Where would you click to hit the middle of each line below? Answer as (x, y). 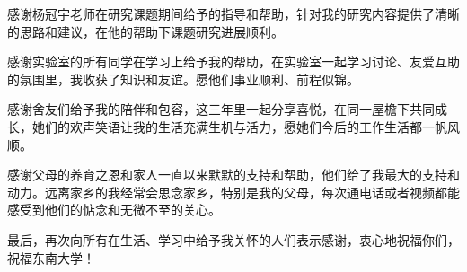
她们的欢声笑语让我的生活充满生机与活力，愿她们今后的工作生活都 (227, 126)
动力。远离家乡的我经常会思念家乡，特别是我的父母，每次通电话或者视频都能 (233, 192)
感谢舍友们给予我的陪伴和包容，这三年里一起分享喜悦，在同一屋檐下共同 (221, 109)
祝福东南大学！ (51, 257)
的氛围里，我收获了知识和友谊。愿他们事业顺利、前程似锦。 (183, 79)
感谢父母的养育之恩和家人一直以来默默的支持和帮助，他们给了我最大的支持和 (233, 175)
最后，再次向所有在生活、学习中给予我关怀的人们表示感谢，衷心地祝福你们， (233, 239)
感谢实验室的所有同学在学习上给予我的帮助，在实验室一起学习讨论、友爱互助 (233, 61)
